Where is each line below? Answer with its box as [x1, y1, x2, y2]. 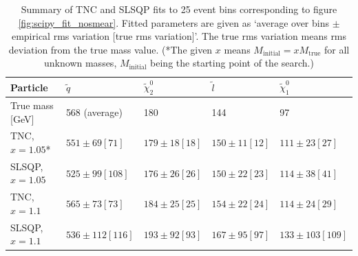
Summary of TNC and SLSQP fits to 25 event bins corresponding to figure [21, 2, 337, 16]
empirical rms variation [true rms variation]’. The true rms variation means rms [11, 29, 347, 43]
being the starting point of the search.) [150, 56, 314, 70]
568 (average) [65, 104, 123, 119]
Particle [10, 80, 48, 94]
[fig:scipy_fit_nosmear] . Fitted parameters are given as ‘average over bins [18, 15, 329, 30]
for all [324, 42, 350, 56]
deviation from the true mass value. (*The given [8, 42, 213, 56]
